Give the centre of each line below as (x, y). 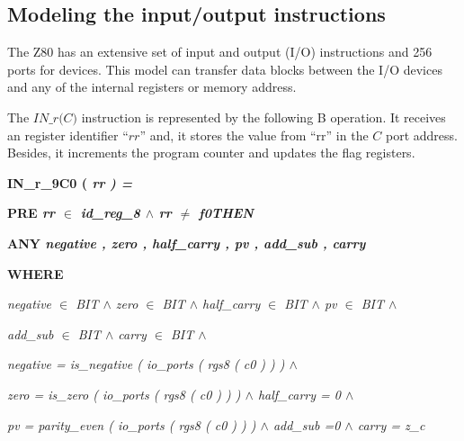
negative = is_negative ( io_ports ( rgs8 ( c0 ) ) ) (146, 364)
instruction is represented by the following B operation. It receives (263, 117)
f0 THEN (226, 213)
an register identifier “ (68, 135)
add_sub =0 (307, 424)
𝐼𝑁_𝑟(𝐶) (55, 118)
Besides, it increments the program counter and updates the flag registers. (211, 153)
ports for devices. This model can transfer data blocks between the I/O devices (225, 69)
